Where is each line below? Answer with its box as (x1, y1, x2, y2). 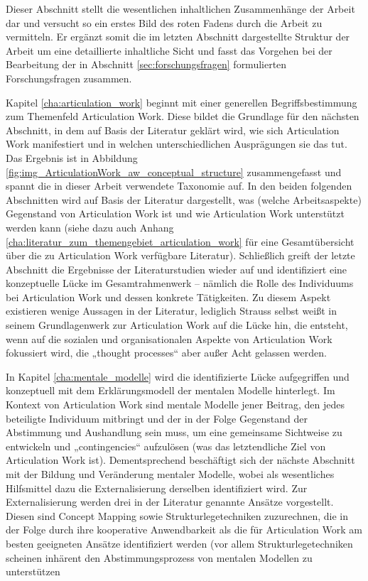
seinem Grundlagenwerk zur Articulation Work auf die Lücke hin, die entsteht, (6, 317, 348, 332)
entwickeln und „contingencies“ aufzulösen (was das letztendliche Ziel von (6, 438, 326, 453)
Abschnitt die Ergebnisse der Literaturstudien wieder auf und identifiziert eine (6, 261, 347, 276)
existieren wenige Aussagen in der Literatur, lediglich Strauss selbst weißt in (6, 303, 337, 318)
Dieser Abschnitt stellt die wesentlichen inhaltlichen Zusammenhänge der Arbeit (6, 1, 355, 16)
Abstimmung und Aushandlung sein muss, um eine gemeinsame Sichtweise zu (6, 425, 342, 440)
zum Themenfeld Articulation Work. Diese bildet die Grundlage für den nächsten (6, 109, 359, 124)
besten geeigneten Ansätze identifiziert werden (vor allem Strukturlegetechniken (6, 536, 353, 550)
